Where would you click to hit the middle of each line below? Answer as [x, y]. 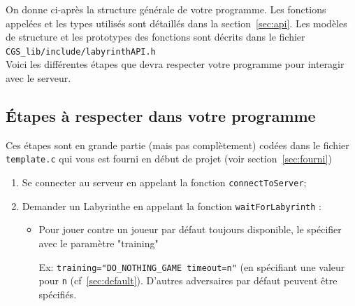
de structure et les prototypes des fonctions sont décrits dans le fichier [155, 37]
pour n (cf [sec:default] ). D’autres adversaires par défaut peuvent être [188, 280]
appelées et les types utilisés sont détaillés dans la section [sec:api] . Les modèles [176, 23]
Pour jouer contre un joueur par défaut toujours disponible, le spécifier [190, 229]
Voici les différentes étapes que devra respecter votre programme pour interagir [175, 64]
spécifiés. [58, 294]
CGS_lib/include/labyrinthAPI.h [81, 51]
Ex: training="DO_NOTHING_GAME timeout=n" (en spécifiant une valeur [192, 266]
